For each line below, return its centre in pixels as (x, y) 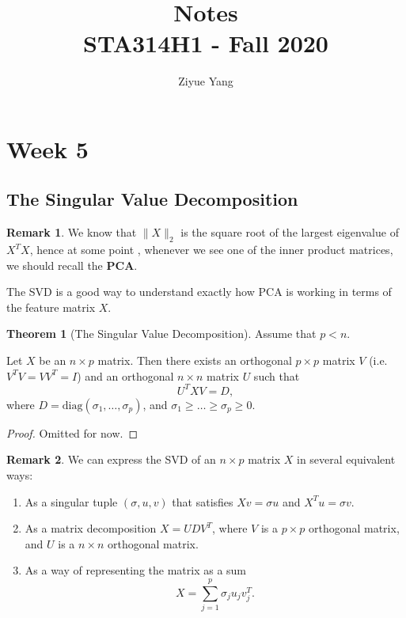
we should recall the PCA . (72, 265)
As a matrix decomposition (91, 528)
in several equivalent (346, 459)
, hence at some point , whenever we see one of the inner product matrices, (211, 250)
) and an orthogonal (125, 375)
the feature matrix (51, 307)
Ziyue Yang (206, 81)
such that (277, 375)
